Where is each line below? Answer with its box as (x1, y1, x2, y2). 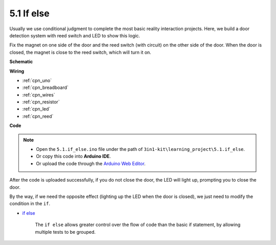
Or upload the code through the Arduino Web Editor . (36, 160, 146, 166)
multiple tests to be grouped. (35, 229, 96, 235)
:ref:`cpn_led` (22, 106, 51, 112)
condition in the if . (9, 201, 51, 207)
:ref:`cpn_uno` (22, 77, 52, 83)
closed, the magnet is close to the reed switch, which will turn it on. (9, 49, 152, 55)
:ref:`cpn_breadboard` (22, 84, 69, 91)
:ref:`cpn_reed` (22, 113, 54, 119)
